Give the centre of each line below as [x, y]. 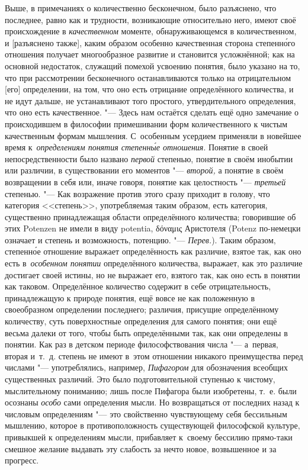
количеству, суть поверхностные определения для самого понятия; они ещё [141, 321]
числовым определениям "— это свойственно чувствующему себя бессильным [146, 413]
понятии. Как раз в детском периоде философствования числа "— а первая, [142, 344]
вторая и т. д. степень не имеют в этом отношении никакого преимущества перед [154, 355]
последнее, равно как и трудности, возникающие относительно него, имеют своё [150, 19]
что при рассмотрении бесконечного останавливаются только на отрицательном [148, 77]
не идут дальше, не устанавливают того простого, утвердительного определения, [150, 100]
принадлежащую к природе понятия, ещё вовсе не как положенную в [130, 297]
